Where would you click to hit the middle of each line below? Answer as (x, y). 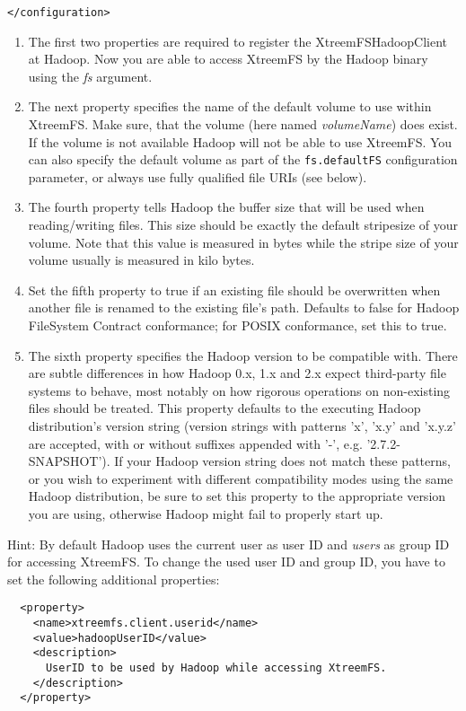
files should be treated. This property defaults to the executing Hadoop (224, 408)
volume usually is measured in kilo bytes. (141, 260)
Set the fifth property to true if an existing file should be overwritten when (234, 290)
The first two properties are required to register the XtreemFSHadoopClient (238, 41)
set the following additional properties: (114, 579)
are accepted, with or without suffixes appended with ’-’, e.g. (195, 443)
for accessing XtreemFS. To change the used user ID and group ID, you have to (226, 562)
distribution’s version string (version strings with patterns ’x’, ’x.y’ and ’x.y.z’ (242, 426)
